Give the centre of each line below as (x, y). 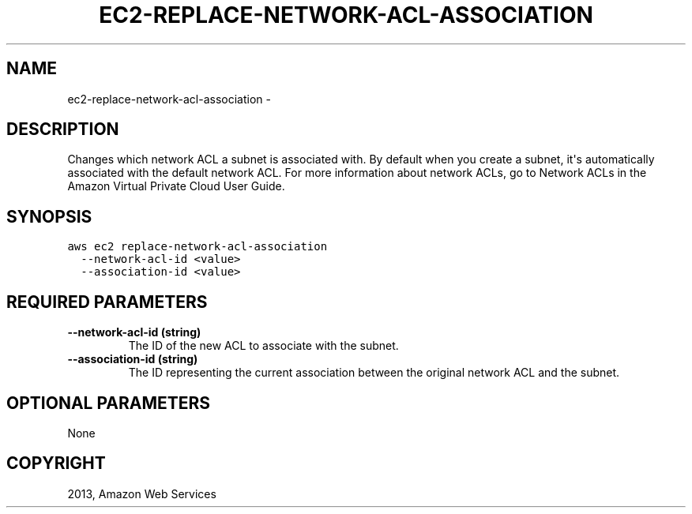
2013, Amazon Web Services (142, 493)
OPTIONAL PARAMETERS (109, 403)
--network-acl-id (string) (134, 332)
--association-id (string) (133, 359)
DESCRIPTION (63, 129)
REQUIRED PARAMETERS (107, 302)
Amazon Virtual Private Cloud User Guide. (176, 186)
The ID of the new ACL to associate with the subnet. (263, 346)
